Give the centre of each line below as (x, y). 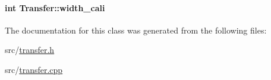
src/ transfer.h (30, 50)
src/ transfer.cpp (34, 69)
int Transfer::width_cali (55, 7)
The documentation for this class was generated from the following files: (136, 30)
